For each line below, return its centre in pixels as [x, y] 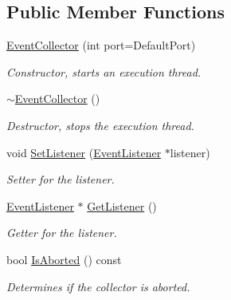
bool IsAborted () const [64, 259]
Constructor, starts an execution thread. [104, 71]
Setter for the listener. [61, 179]
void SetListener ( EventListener [84, 152]
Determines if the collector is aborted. [98, 286]
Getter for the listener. [62, 233]
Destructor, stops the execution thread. [100, 125]
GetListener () [122, 205]
